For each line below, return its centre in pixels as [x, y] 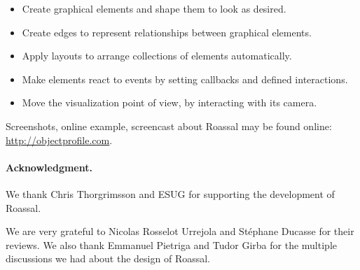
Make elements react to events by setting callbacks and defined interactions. [185, 79]
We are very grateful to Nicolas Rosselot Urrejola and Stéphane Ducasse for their [180, 231]
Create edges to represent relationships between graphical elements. [167, 32]
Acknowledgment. [49, 167]
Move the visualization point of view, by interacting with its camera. [169, 102]
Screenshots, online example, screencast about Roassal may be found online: [169, 126]
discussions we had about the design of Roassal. [108, 258]
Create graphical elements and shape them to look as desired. [154, 8]
